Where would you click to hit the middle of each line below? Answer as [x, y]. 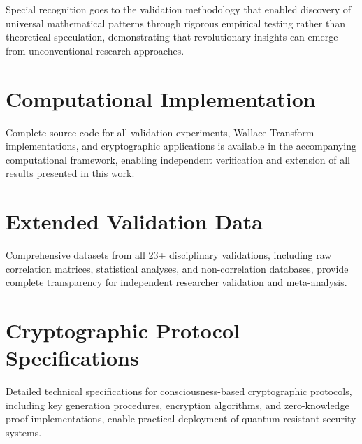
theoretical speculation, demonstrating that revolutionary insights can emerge [172, 37]
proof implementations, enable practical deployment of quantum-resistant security [181, 418]
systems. [24, 432]
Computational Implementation [161, 98]
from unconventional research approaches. [95, 50]
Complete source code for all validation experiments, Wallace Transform [160, 132]
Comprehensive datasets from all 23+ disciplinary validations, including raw [169, 255]
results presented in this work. [70, 173]
